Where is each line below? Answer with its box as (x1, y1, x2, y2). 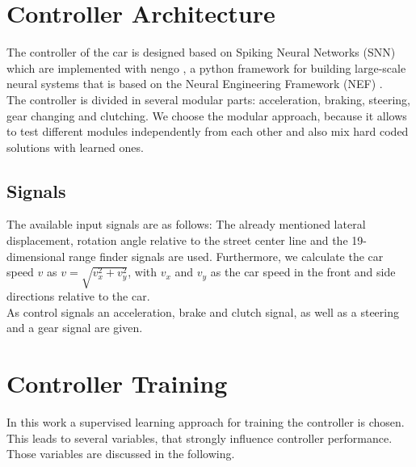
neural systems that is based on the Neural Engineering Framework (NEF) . (6, 75, 383, 92)
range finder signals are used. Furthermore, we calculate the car (69, 247, 384, 264)
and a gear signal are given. (6, 319, 143, 336)
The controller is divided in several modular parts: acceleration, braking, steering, (6, 90, 410, 107)
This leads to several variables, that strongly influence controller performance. (6, 429, 393, 446)
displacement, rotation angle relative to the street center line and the (6, 232, 348, 249)
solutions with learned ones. (6, 138, 144, 155)
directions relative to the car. (6, 288, 150, 304)
